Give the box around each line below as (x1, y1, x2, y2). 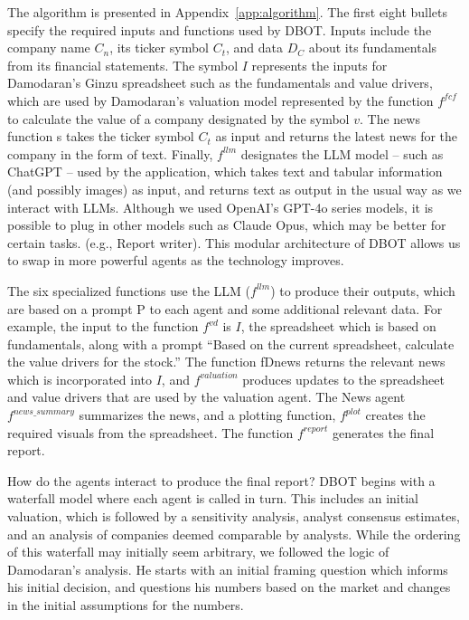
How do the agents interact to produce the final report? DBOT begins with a (7, 471, 436, 490)
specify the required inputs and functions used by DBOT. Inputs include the (7, 20, 432, 39)
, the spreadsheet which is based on (240, 317, 436, 336)
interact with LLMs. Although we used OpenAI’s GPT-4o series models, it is (7, 197, 434, 216)
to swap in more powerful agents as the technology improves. (7, 251, 344, 270)
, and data (225, 38, 283, 57)
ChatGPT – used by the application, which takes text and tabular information (7, 162, 443, 181)
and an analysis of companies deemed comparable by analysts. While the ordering (7, 524, 461, 543)
